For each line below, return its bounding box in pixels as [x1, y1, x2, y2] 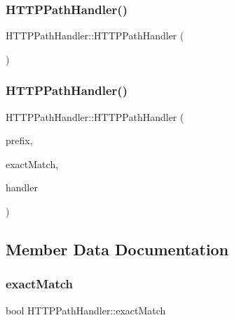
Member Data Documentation [6, 238, 229, 260]
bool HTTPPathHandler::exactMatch [6, 302, 166, 317]
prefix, [6, 133, 33, 148]
